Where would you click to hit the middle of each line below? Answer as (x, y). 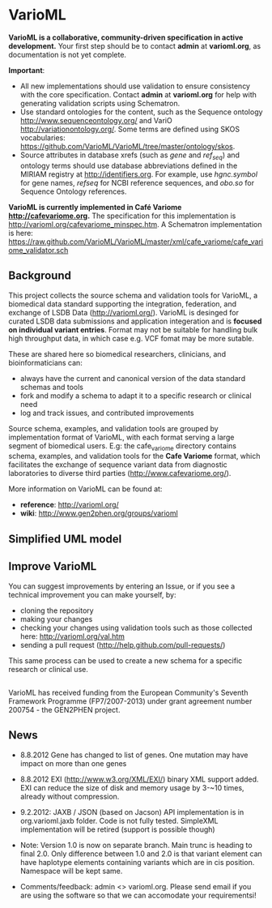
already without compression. (70, 796)
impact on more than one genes (73, 763)
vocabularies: (43, 137)
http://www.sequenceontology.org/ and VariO (96, 120)
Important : (27, 70)
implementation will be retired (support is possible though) (118, 829)
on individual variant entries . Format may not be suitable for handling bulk (133, 329)
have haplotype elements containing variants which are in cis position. (137, 862)
